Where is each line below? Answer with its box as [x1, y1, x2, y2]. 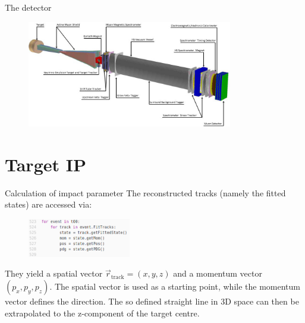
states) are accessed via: [5, 198, 92, 211]
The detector [5, 1, 52, 13]
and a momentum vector [173, 267, 262, 280]
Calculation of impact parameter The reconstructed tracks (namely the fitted [5, 186, 286, 199]
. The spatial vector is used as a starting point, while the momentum [49, 280, 301, 292]
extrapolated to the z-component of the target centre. [5, 306, 200, 319]
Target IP [5, 152, 86, 176]
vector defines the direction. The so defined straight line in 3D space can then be [5, 294, 299, 307]
